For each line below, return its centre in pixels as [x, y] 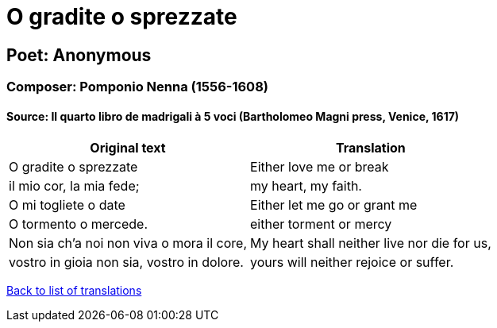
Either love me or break [320, 167]
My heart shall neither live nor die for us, [371, 243]
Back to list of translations [74, 291]
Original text [128, 148]
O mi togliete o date [67, 205]
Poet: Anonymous [79, 55]
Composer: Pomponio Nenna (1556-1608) [137, 87]
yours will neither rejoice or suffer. [352, 262]
